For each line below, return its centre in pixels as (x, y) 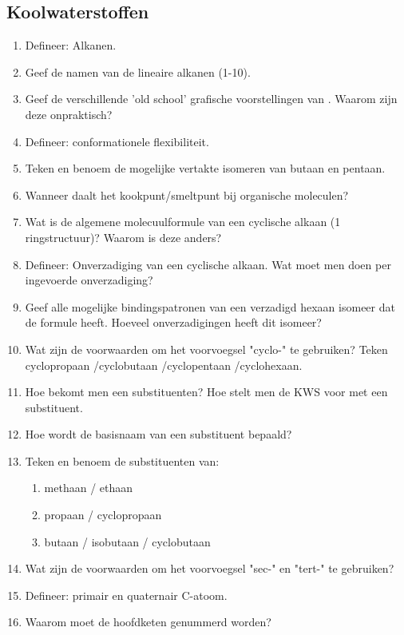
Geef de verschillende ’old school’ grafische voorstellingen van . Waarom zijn (211, 99)
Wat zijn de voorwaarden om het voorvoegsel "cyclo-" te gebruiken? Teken (206, 349)
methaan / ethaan (89, 488)
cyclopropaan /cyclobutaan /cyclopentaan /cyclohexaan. (164, 365)
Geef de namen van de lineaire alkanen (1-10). (138, 71)
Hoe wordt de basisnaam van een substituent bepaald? (158, 434)
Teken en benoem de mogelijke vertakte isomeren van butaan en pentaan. (205, 168)
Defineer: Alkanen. (71, 45)
